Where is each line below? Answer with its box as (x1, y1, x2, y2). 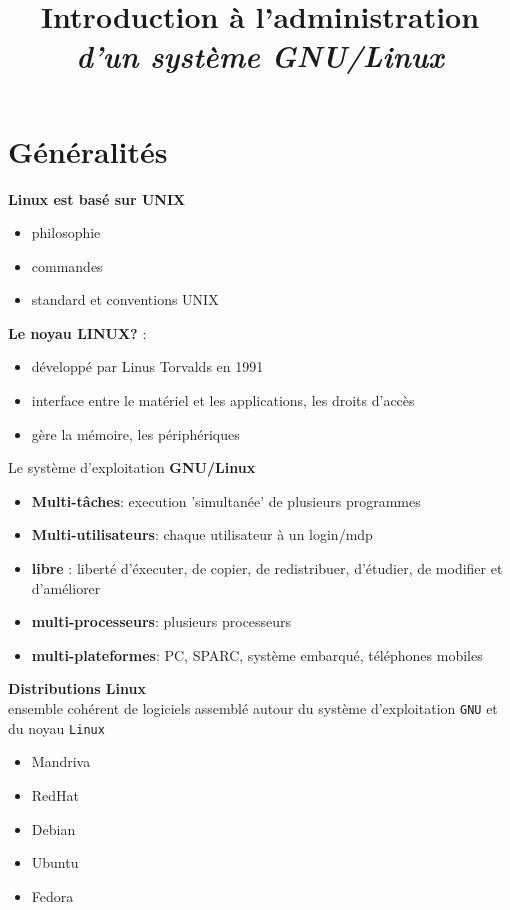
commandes (31, 255, 103, 276)
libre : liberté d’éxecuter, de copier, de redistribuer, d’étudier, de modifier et (31, 558, 503, 579)
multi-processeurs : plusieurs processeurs (31, 611, 292, 632)
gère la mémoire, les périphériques (31, 423, 240, 444)
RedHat (31, 784, 80, 805)
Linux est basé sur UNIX (8, 188, 186, 209)
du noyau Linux (8, 717, 105, 738)
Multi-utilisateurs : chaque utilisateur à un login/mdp (31, 524, 373, 545)
